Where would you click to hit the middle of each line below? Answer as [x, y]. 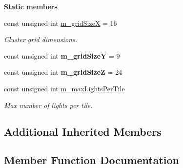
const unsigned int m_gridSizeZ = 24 [63, 72]
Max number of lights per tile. [48, 105]
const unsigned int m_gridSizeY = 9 [62, 55]
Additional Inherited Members [83, 131]
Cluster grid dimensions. [41, 39]
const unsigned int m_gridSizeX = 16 [61, 23]
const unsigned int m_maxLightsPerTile [64, 88]
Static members [31, 6]
